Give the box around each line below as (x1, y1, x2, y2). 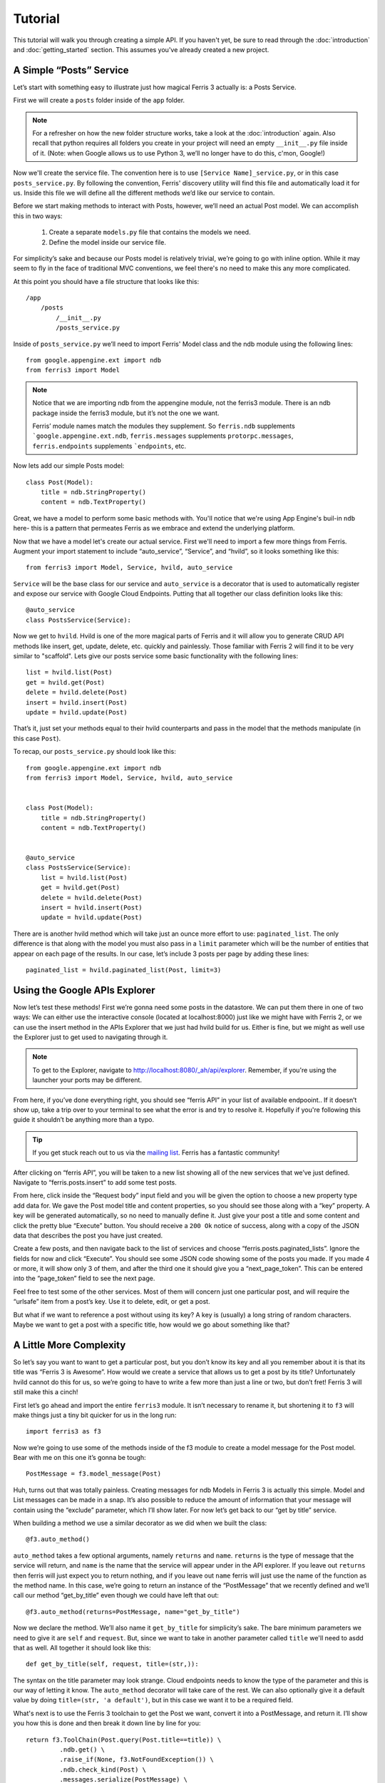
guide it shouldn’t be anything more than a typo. (13, 1115, 155, 1124)
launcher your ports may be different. (32, 1076, 143, 1084)
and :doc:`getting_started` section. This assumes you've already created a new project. (13, 45, 269, 53)
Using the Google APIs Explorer (13, 984, 156, 996)
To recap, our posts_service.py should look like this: (13, 747, 176, 756)
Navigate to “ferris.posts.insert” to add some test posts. (13, 1177, 178, 1187)
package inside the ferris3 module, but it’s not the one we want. (32, 409, 220, 417)
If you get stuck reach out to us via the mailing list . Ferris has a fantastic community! (32, 1148, 280, 1157)
